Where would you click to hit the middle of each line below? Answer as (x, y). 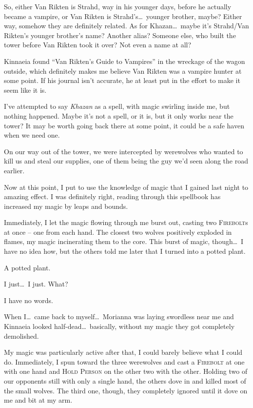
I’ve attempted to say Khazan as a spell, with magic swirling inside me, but (117, 106)
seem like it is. (25, 90)
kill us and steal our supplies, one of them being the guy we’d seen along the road (126, 161)
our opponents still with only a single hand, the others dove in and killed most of (125, 381)
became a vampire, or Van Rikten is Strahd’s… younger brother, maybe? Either (123, 16)
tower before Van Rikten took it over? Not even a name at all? (98, 45)
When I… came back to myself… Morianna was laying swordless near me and (119, 316)
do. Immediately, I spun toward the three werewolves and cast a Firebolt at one (124, 361)
